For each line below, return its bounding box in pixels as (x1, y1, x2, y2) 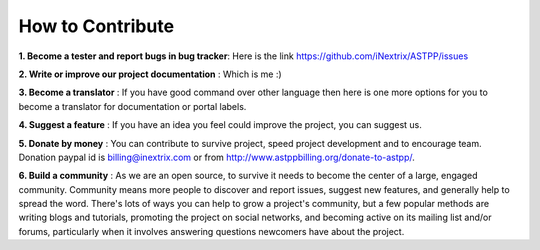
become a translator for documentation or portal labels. (18, 100, 247, 112)
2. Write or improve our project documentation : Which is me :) (18, 68, 282, 80)
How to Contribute (18, 15, 175, 37)
